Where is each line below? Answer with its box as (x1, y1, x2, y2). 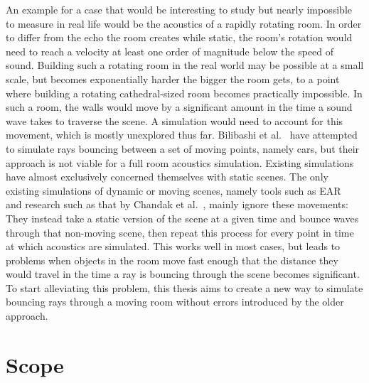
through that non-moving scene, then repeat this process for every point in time (6, 225, 354, 239)
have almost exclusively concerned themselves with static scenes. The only (6, 169, 328, 184)
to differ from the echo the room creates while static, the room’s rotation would (6, 30, 353, 45)
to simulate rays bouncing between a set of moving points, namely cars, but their (6, 141, 360, 156)
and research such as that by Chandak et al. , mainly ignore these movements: (6, 197, 348, 212)
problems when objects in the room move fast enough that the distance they (6, 252, 338, 267)
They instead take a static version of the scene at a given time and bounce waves (6, 210, 359, 225)
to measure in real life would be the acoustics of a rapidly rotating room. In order (6, 16, 362, 31)
